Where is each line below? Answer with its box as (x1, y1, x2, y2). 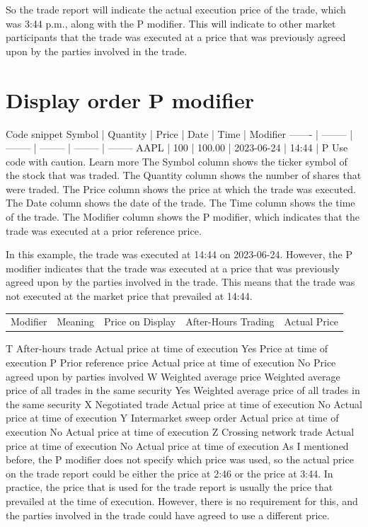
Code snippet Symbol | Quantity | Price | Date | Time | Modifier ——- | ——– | (6, 126, 353, 141)
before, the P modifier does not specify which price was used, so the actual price (6, 452, 354, 467)
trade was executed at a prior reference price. (6, 223, 202, 238)
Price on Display (103, 314, 176, 329)
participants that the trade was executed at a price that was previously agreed (6, 30, 346, 45)
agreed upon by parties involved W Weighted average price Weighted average (6, 369, 340, 383)
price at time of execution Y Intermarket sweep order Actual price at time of (6, 410, 339, 425)
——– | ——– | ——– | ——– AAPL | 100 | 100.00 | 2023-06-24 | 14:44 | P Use (6, 140, 348, 155)
